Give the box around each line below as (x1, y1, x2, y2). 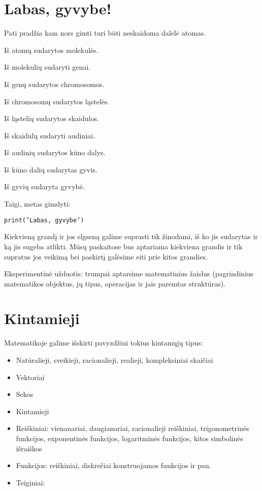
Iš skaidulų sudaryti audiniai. (4, 130, 95, 140)
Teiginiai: (16, 477, 45, 487)
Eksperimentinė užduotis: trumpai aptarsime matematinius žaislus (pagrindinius (4, 268, 254, 279)
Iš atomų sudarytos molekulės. (4, 44, 99, 55)
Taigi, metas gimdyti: (4, 198, 71, 209)
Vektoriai (16, 371, 45, 382)
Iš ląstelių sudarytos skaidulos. (4, 113, 99, 124)
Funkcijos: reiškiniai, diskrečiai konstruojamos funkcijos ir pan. (16, 460, 211, 471)
